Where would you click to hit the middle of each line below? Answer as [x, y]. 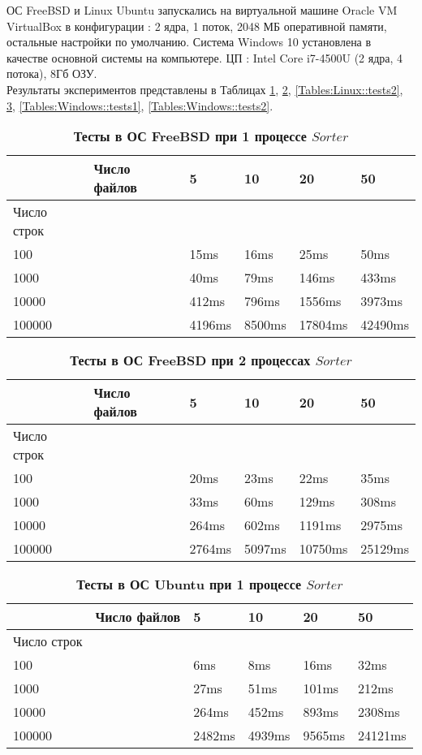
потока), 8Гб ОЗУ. [52, 73]
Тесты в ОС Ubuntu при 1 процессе [189, 585]
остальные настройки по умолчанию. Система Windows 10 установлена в [189, 42]
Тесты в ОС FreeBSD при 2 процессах [190, 360]
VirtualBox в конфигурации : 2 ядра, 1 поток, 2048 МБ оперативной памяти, [197, 26]
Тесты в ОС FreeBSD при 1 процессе [190, 136]
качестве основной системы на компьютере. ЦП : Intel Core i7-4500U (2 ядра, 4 [205, 57]
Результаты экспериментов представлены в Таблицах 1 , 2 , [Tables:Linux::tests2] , [205, 89]
